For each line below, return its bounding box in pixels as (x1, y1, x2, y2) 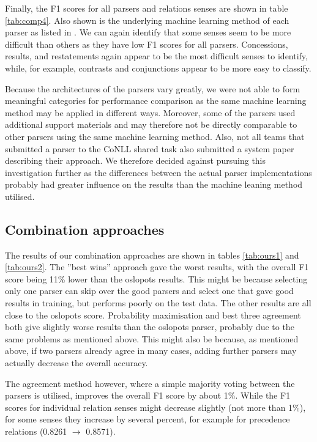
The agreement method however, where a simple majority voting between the (5, 377, 295, 389)
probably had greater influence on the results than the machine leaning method (5, 178, 303, 191)
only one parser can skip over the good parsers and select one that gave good (5, 284, 294, 297)
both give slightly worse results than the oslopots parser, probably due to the (5, 320, 294, 333)
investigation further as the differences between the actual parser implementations (5, 166, 312, 179)
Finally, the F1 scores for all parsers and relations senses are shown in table (5, 2, 288, 14)
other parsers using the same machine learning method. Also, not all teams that (5, 130, 305, 142)
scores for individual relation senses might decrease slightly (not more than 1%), (5, 400, 306, 413)
